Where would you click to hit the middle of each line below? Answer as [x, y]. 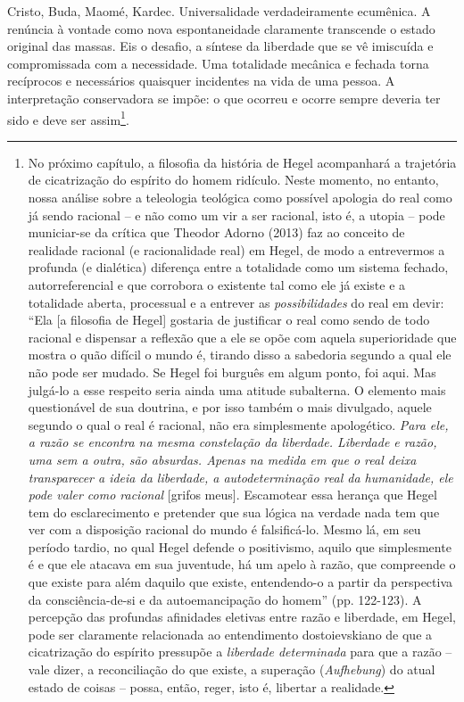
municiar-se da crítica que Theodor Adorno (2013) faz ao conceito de [216, 232]
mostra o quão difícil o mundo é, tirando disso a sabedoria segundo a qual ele [240, 355]
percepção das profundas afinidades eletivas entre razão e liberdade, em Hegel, [242, 617]
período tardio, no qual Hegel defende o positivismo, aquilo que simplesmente [240, 546]
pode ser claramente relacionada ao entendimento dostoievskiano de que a [230, 634]
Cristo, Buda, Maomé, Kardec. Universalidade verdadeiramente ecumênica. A [219, 11]
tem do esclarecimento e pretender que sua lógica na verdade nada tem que [234, 512]
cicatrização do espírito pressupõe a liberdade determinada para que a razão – [240, 652]
